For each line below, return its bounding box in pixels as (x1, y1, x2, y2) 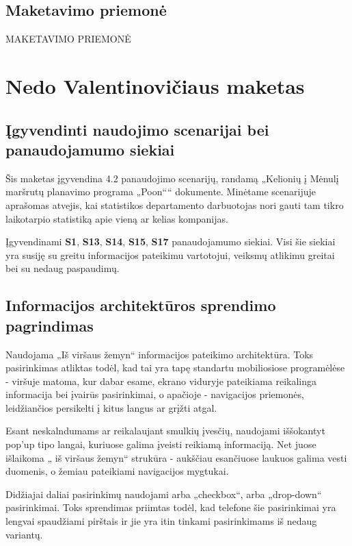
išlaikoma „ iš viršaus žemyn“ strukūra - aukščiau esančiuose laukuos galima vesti (5, 450, 347, 464)
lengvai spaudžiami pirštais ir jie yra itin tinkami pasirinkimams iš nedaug (5, 514, 317, 528)
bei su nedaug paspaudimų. (5, 261, 120, 275)
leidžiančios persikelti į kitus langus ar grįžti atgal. (5, 400, 217, 414)
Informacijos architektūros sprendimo (5, 295, 276, 316)
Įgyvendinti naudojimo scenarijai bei (5, 119, 269, 140)
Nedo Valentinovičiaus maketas (5, 71, 305, 99)
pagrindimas (5, 314, 94, 336)
